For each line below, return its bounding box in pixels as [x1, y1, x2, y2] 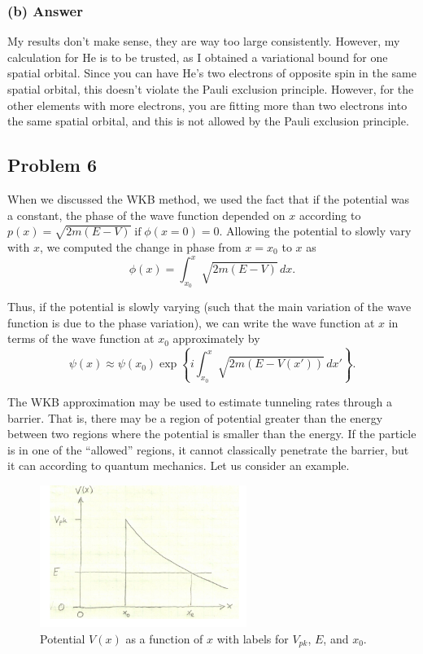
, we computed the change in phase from [39, 238, 242, 255]
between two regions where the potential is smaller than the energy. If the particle [7, 425, 416, 442]
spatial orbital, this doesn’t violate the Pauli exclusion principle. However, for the [7, 81, 414, 97]
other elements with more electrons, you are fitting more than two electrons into [7, 96, 408, 113]
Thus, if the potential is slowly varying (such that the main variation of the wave [7, 298, 412, 315]
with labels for [216, 630, 289, 647]
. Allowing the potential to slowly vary [219, 222, 412, 239]
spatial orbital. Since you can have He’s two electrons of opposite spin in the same [7, 64, 416, 81]
